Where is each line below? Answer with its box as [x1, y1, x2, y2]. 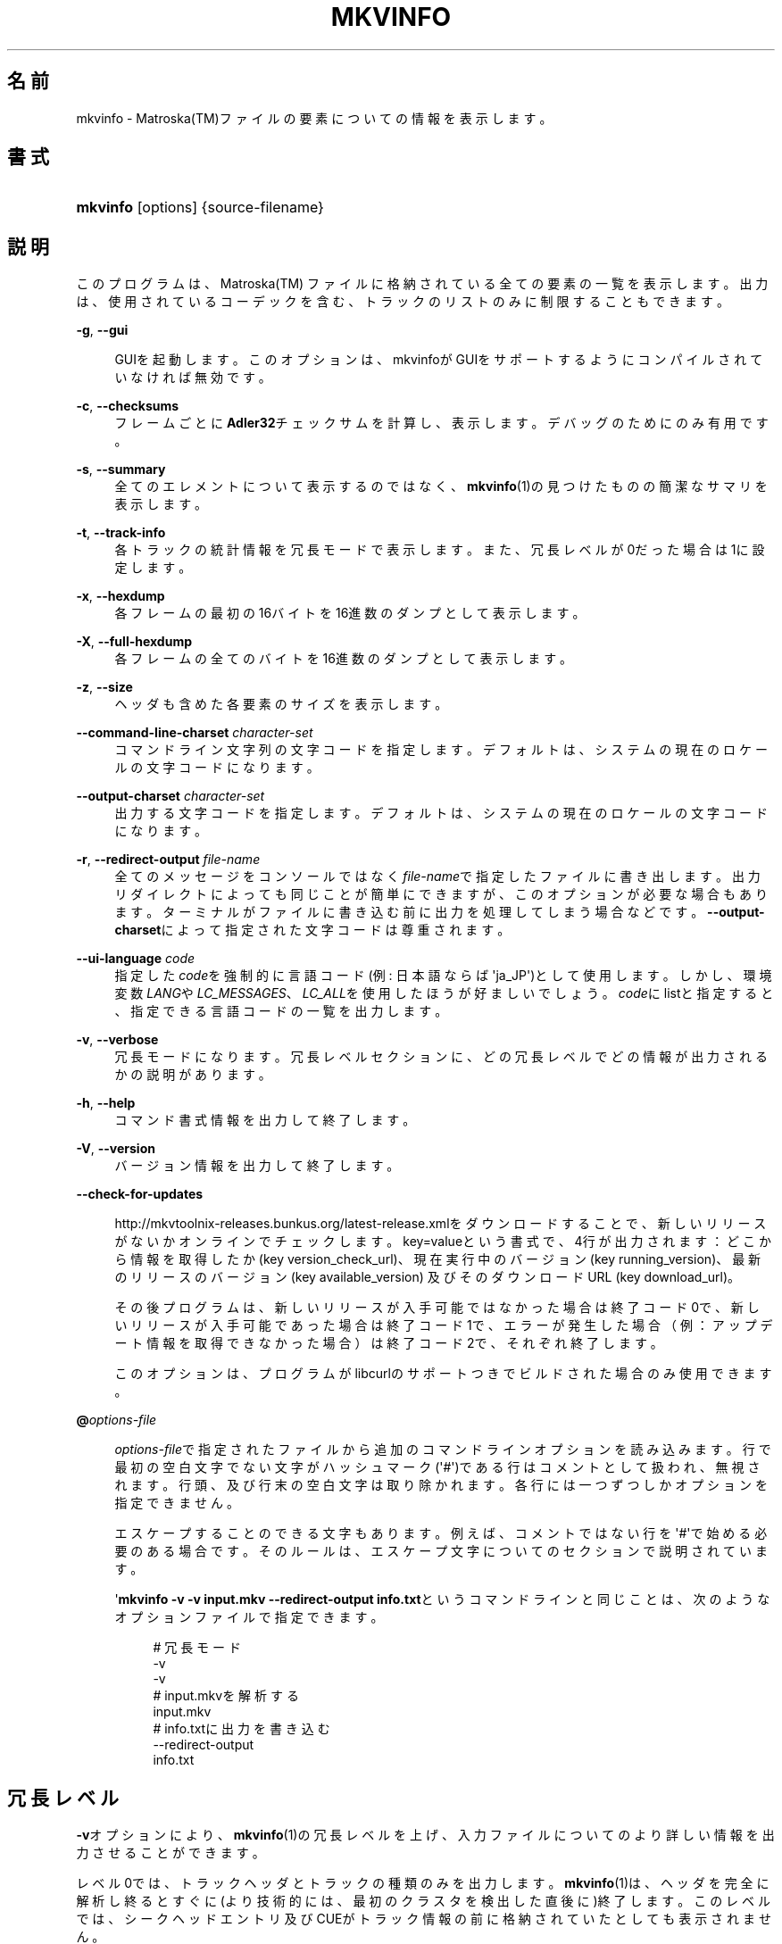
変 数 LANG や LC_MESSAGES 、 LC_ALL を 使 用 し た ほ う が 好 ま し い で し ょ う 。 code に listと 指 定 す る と [114, 985, 774, 1001]
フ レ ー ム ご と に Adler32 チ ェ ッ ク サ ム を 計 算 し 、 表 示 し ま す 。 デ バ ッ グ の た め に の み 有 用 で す [114, 415, 769, 431]
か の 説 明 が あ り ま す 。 [114, 1067, 271, 1083]
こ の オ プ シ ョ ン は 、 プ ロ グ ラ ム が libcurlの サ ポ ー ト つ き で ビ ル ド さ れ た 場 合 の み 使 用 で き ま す [114, 1366, 772, 1382]
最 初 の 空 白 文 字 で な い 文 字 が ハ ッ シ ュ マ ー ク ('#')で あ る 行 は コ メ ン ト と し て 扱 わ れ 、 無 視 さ [114, 1459, 761, 1475]
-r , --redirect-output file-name [76, 852, 261, 868]
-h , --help [76, 1095, 136, 1111]
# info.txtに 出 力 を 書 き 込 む [153, 1721, 330, 1737]
